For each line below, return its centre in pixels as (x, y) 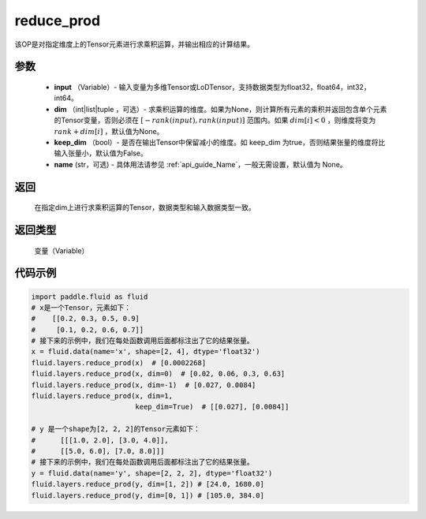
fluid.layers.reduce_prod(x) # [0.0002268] (119, 362)
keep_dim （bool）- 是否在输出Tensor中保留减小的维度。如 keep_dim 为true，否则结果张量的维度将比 (220, 142)
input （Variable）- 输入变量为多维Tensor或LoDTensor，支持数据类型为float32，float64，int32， (212, 87)
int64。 (66, 98)
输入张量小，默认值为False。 (101, 153)
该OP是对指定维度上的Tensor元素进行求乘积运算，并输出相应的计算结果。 (135, 44)
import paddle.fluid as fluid (90, 297)
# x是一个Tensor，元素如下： (81, 307)
